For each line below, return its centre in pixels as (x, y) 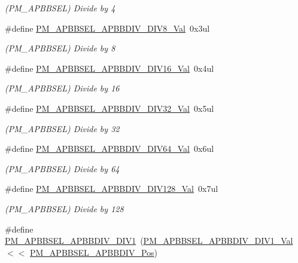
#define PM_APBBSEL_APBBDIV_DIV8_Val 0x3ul (107, 28)
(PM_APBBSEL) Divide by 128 (64, 208)
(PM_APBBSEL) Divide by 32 (62, 128)
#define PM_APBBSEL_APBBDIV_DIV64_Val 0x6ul (110, 149)
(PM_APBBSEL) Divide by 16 (62, 88)
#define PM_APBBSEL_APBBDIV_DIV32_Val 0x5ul (110, 108)
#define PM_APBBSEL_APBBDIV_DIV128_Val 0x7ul (112, 189)
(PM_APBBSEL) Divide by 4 (60, 8)
